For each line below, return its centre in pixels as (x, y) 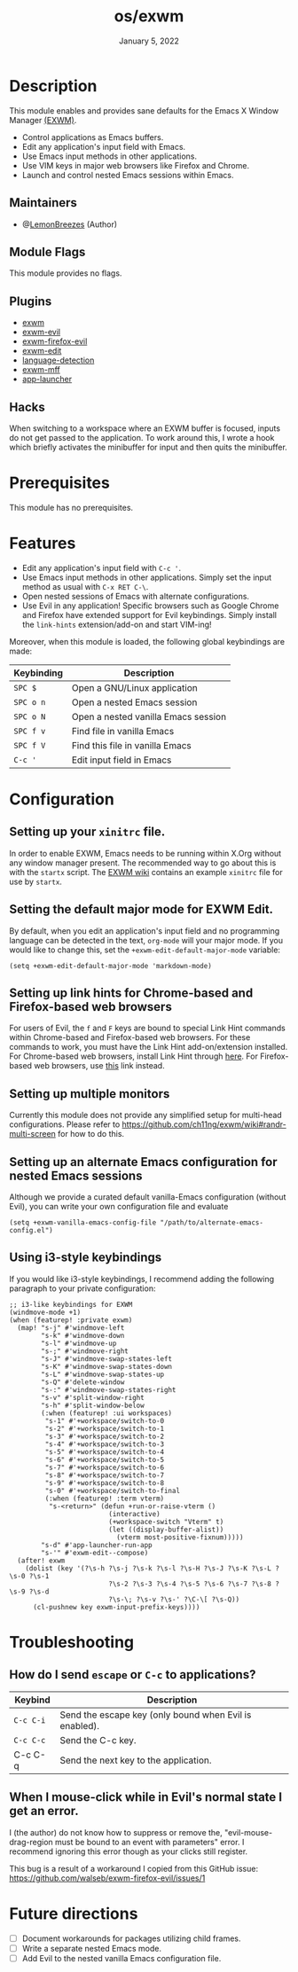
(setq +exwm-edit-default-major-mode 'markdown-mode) (111, 966)
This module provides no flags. (66, 273)
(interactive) (134, 1514)
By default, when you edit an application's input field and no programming (145, 931)
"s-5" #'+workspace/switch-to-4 (105, 1452)
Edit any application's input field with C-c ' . (102, 567)
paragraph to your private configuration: (82, 1288)
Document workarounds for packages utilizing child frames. (131, 1938)
